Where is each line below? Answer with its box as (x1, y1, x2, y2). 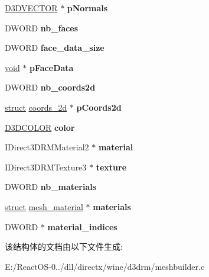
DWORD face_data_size (5, 41, 105, 54)
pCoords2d (76, 101, 122, 113)
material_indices (47, 220, 117, 233)
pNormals (67, 2, 108, 14)
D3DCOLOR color (5, 121, 75, 133)
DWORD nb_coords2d (5, 81, 96, 94)
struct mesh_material (5, 200, 83, 212)
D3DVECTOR (5, 2, 58, 14)
